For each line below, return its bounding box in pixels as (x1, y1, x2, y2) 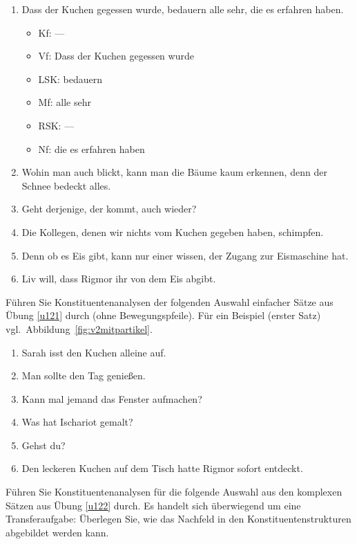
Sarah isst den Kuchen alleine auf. (21, 345, 166, 359)
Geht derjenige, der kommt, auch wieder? (21, 201, 197, 216)
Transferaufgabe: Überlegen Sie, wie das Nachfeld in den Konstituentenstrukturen (6, 511, 351, 526)
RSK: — (38, 118, 75, 132)
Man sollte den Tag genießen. (21, 368, 146, 383)
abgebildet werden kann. (6, 525, 109, 539)
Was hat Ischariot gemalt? (21, 415, 133, 429)
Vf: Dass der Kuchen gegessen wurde (38, 48, 194, 63)
